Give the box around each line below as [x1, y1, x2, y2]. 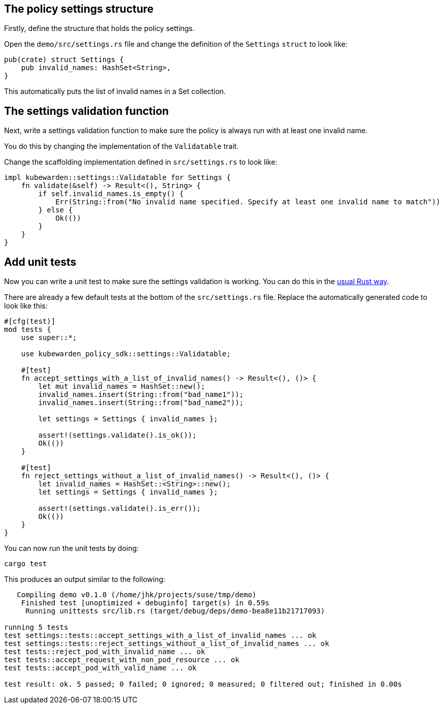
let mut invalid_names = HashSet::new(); [38, 382, 206, 391]
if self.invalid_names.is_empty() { [38, 190, 184, 198]
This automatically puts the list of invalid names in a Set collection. [4, 87, 226, 96]
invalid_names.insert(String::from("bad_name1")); [38, 390, 244, 399]
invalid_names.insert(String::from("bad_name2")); [38, 398, 244, 407]
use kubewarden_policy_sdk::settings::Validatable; [21, 350, 231, 358]
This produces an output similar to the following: [4, 575, 165, 584]
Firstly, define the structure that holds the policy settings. [4, 24, 195, 33]
